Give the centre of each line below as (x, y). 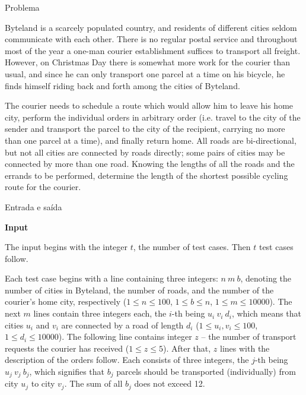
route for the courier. (43, 187)
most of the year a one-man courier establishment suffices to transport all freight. (153, 50)
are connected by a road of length (122, 325)
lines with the (245, 348)
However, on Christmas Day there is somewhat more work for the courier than (148, 62)
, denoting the (266, 278)
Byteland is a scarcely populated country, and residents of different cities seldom (151, 27)
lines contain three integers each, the (100, 313)
